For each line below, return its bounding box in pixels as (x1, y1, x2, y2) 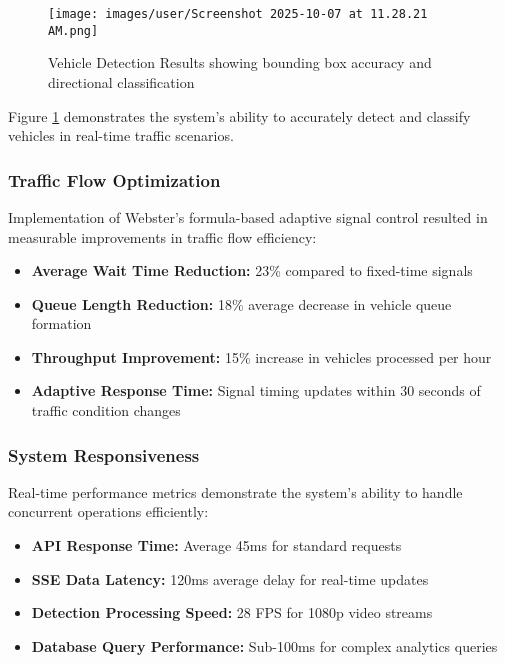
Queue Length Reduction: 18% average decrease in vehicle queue (31, 293, 452, 314)
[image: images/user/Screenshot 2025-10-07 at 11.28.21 (48, 7, 428, 21)
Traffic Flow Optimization (8, 167, 221, 192)
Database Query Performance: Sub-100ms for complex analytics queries (31, 635, 498, 656)
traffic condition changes (31, 400, 181, 421)
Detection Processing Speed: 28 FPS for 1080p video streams (31, 602, 433, 623)
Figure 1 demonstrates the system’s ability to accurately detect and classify (8, 105, 471, 126)
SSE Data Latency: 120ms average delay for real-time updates (31, 568, 429, 589)
